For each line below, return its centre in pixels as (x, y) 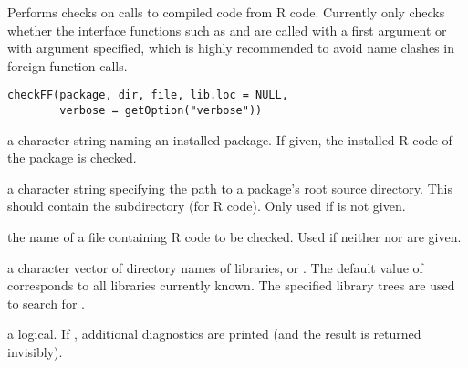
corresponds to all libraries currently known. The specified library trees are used (231, 285)
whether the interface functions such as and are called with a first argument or (227, 30)
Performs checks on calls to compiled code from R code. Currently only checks (226, 12)
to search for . (46, 303)
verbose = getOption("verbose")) (161, 111)
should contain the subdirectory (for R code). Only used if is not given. (207, 206)
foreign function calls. (68, 65)
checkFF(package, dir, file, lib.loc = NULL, (148, 95)
